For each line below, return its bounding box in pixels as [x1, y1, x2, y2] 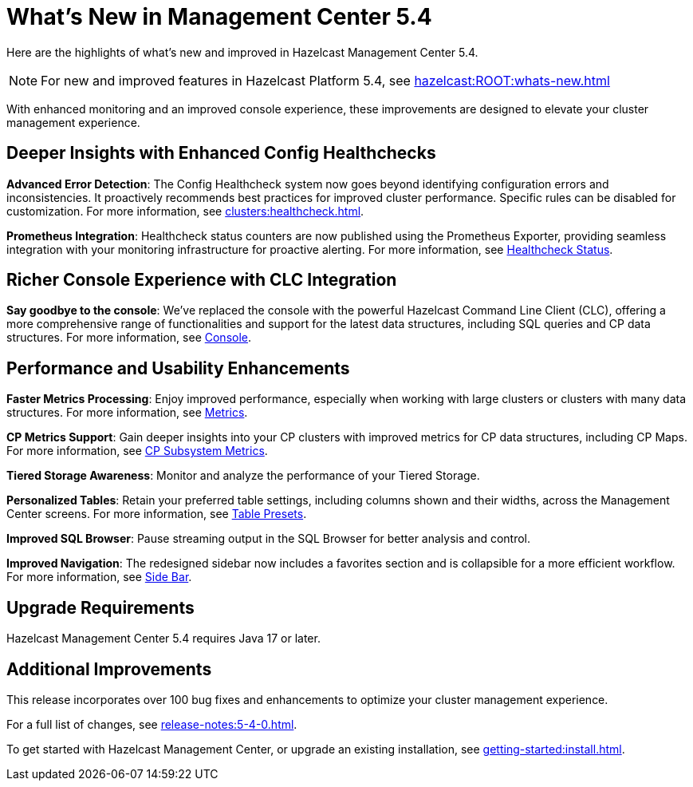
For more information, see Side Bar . [6, 570, 192, 584]
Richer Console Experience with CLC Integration [6, 270, 397, 291]
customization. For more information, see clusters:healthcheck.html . [6, 204, 364, 218]
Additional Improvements [6, 658, 212, 679]
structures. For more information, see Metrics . [6, 405, 248, 420]
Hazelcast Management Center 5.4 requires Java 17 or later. [6, 631, 321, 646]
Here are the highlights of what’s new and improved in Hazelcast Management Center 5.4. [6, 45, 478, 59]
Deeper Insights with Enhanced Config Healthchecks [6, 143, 436, 164]
